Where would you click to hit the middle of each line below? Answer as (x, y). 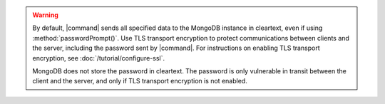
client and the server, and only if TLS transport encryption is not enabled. (140, 81)
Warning (45, 15)
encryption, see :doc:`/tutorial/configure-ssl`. (99, 58)
